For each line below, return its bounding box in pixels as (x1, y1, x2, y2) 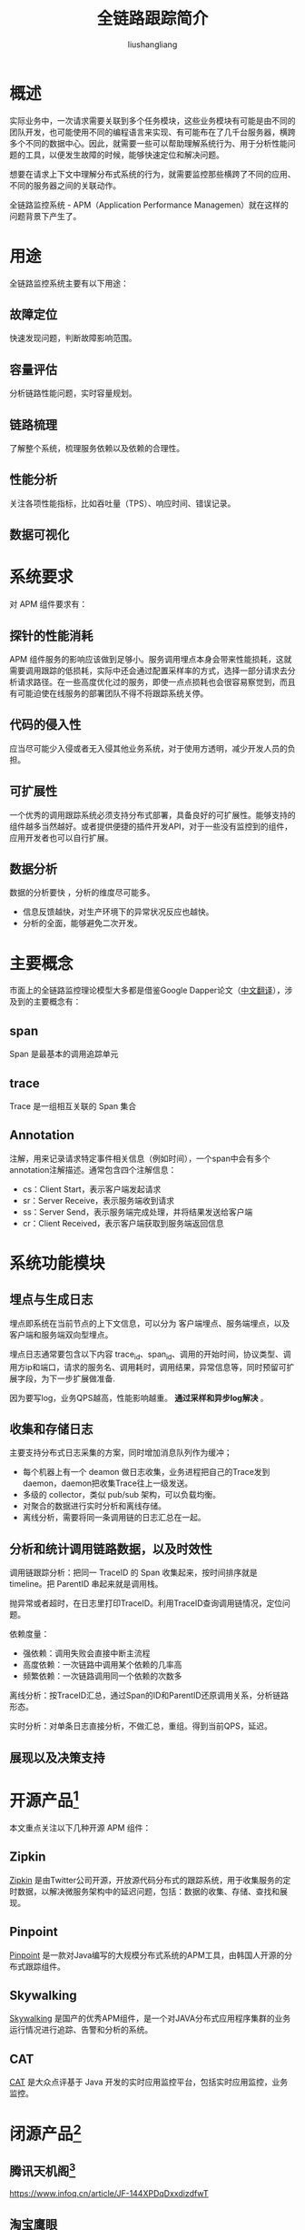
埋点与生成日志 (9, 1292, 93, 1307)
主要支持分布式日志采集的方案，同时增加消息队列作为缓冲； (9, 1448, 232, 1458)
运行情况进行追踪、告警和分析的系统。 (9, 2024, 152, 2035)
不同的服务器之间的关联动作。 (9, 179, 121, 191)
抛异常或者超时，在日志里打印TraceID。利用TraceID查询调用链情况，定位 (9, 1598, 283, 1609)
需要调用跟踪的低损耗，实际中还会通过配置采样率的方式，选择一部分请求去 (9, 665, 288, 676)
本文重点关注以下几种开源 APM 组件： (9, 1821, 152, 1833)
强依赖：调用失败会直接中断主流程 (22, 1648, 151, 1659)
